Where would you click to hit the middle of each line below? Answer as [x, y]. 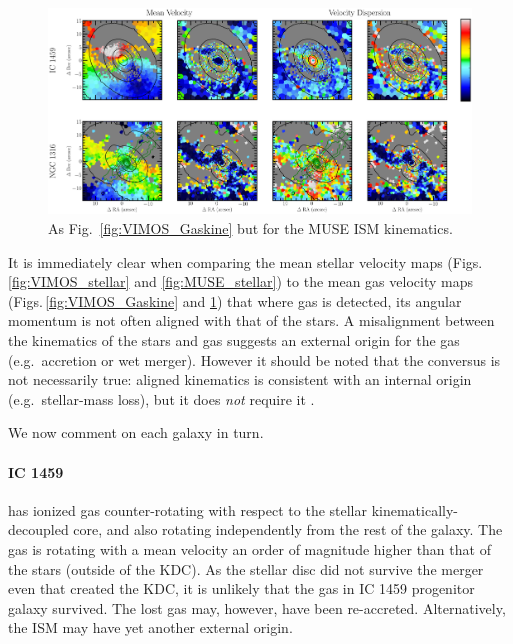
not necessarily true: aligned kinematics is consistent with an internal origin [240, 379]
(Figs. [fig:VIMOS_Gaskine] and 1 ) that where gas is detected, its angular [235, 300]
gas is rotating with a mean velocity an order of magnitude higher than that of [249, 548]
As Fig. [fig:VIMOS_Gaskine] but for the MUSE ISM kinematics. [250, 227]
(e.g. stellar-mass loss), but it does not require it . [161, 398]
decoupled [38, 529]
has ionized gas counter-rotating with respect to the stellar [188, 509]
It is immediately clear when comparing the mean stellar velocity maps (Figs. [245, 261]
